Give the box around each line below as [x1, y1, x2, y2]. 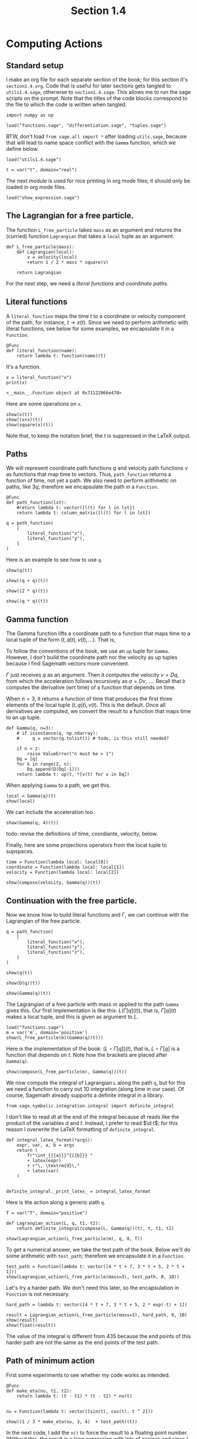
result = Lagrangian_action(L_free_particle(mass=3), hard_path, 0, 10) [6, 1312, 188, 1318]
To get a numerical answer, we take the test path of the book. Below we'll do [6, 1246, 191, 1254]
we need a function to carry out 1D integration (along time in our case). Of [6, 1086, 185, 1093]
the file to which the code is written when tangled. [6, 101, 127, 108]
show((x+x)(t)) [6, 417, 43, 423]
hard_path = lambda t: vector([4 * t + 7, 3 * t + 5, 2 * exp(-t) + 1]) [6, 1302, 188, 1308]
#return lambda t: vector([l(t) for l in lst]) [16, 505, 135, 511]
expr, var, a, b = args [16, 1143, 75, 1149]
